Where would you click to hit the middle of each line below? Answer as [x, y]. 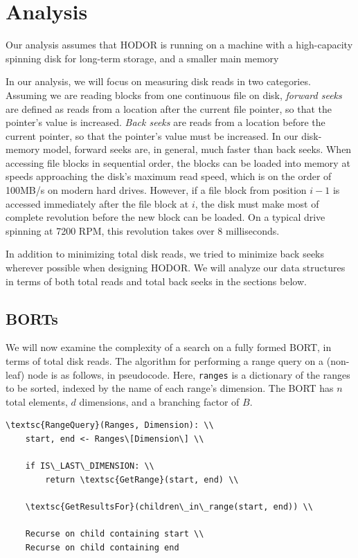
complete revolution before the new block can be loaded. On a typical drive [165, 217]
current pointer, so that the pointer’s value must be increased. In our [152, 135]
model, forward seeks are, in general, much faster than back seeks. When [197, 149]
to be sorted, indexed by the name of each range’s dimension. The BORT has [170, 388]
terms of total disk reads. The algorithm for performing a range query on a [165, 361]
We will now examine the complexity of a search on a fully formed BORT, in [169, 347]
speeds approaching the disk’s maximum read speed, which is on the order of [169, 176]
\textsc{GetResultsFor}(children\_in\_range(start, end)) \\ [169, 507]
